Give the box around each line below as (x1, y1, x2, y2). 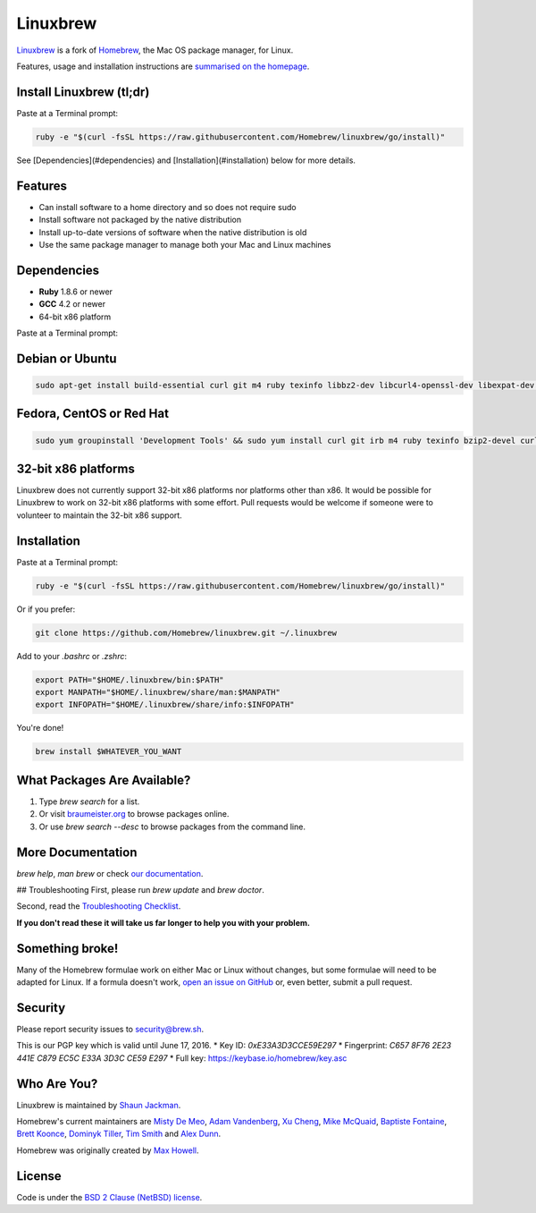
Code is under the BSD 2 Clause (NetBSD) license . (16, 1192, 203, 1202)
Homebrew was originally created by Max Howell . (16, 1145, 199, 1156)
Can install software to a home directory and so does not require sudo (38, 201, 297, 212)
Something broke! (16, 940, 119, 956)
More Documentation (16, 844, 138, 860)
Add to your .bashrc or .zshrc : (16, 650, 127, 661)
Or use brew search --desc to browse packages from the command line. (38, 821, 306, 832)
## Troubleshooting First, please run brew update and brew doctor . (16, 885, 265, 895)
